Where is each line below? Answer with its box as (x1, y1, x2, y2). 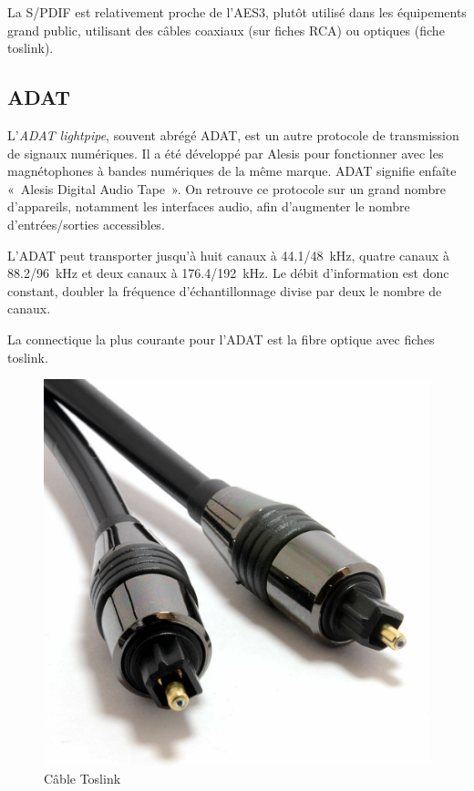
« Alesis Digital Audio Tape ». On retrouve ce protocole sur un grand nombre (7, 179, 446, 198)
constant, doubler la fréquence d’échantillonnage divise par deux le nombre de (7, 281, 442, 300)
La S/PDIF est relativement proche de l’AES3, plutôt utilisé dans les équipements (7, 3, 467, 21)
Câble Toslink (44, 768, 121, 787)
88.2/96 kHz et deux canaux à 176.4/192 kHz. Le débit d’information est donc (7, 263, 449, 282)
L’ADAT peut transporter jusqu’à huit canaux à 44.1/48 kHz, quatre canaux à (7, 245, 449, 264)
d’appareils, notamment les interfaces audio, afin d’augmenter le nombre (7, 197, 410, 216)
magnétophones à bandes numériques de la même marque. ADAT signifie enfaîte (7, 161, 457, 180)
